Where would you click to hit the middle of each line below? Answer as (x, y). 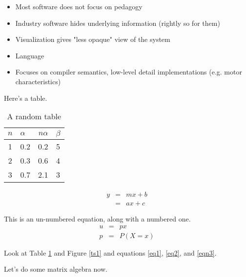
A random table (34, 116)
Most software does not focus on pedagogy (79, 6)
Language (30, 55)
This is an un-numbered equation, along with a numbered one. (97, 219)
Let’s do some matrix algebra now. (56, 269)
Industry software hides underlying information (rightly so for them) (118, 23)
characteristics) (38, 81)
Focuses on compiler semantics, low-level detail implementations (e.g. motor (129, 72)
